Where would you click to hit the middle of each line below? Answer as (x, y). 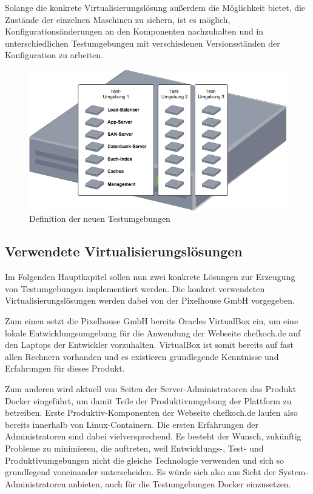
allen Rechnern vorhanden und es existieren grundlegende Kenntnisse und (142, 356)
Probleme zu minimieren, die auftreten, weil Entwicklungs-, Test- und (134, 448)
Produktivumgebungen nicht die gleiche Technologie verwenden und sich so (145, 460)
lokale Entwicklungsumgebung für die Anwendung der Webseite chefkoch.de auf (153, 332)
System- (294, 472)
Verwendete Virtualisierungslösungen (124, 251)
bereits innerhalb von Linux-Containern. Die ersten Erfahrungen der (132, 424)
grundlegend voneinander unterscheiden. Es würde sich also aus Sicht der (140, 472)
